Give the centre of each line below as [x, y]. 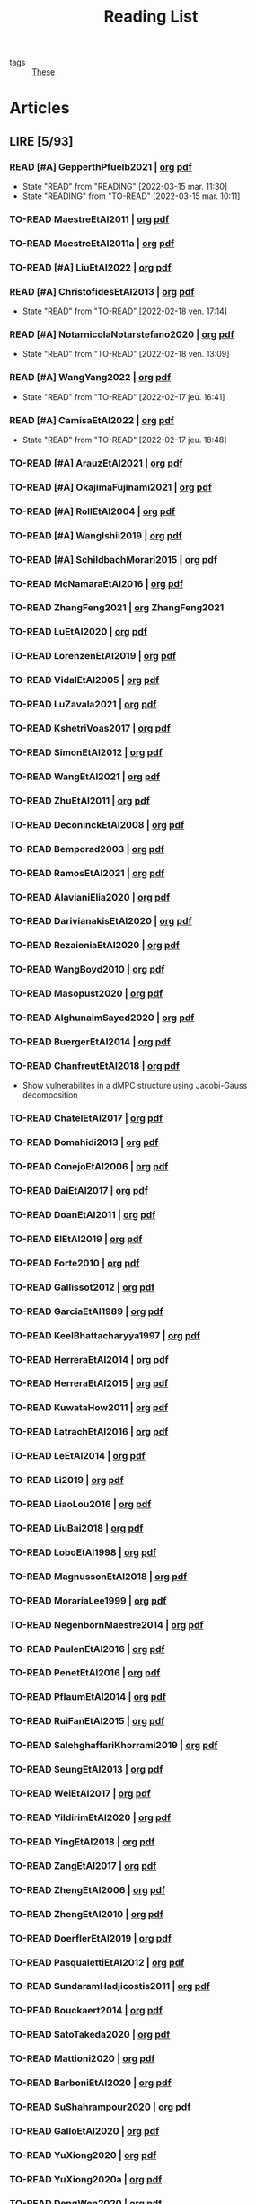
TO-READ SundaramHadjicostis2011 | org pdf [110, 1986]
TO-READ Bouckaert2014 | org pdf [86, 2011]
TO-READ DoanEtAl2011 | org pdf [83, 1214]
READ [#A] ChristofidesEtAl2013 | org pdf [102, 291]
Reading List [151, 17]
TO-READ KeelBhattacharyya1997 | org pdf [105, 1335]
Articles [40, 108]
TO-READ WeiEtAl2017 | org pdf [80, 1793]
